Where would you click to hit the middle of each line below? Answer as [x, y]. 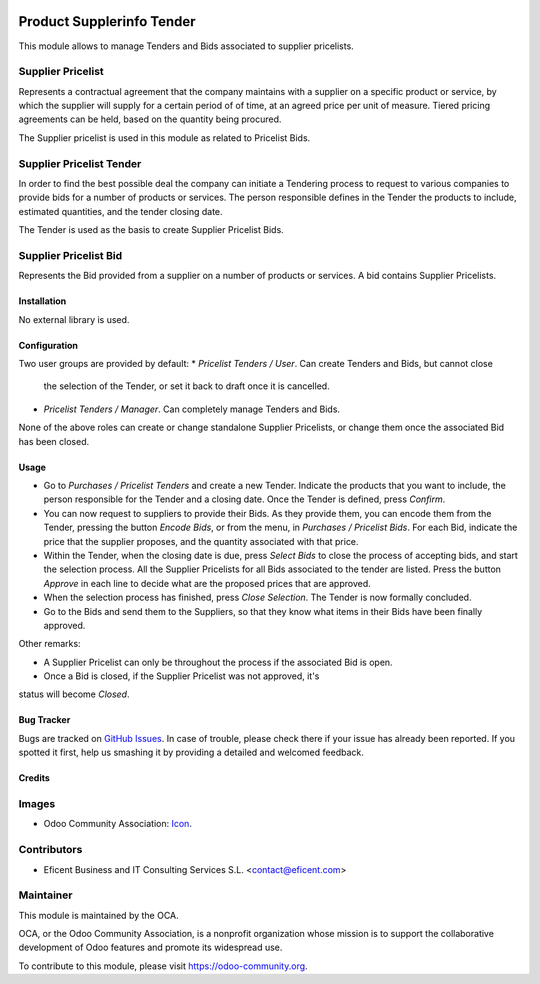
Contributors [50, 850]
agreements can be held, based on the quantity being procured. [150, 119]
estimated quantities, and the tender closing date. [121, 211]
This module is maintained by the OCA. [98, 915]
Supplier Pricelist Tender [80, 163]
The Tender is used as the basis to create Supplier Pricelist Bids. [151, 230]
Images [37, 804]
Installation [42, 301]
